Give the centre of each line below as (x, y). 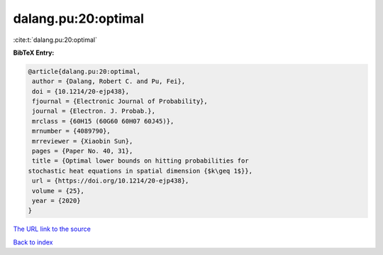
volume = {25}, (59, 191)
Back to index (33, 242)
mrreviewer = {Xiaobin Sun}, (83, 141)
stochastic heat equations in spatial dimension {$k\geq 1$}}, (140, 171)
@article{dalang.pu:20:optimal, (84, 71)
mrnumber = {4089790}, (72, 131)
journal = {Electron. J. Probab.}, (94, 111)
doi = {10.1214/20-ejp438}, (81, 91)
